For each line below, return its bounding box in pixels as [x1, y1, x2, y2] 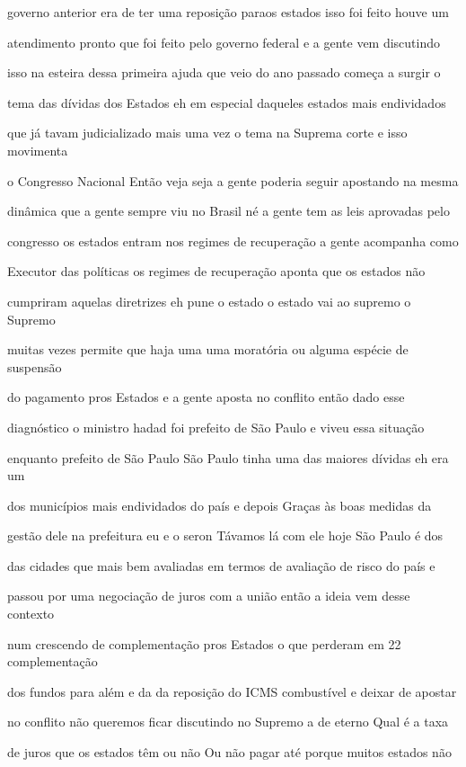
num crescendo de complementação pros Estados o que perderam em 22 [7, 634, 401, 653]
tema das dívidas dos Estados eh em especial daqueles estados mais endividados [7, 93, 446, 111]
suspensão [7, 357, 62, 376]
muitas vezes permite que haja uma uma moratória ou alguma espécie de [7, 340, 409, 359]
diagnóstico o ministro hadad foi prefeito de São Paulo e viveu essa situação [7, 417, 425, 436]
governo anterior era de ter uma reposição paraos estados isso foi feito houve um [7, 3, 449, 21]
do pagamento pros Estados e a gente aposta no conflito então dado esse [7, 388, 405, 406]
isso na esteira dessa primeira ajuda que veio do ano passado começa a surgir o [7, 63, 441, 82]
